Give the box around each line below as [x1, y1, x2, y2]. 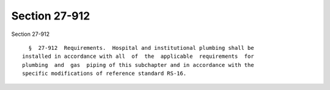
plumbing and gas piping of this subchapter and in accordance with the [22, 61, 254, 68]
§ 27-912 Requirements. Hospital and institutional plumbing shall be [28, 44, 254, 51]
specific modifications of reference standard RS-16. [22, 70, 186, 77]
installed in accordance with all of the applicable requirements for [22, 53, 254, 60]
